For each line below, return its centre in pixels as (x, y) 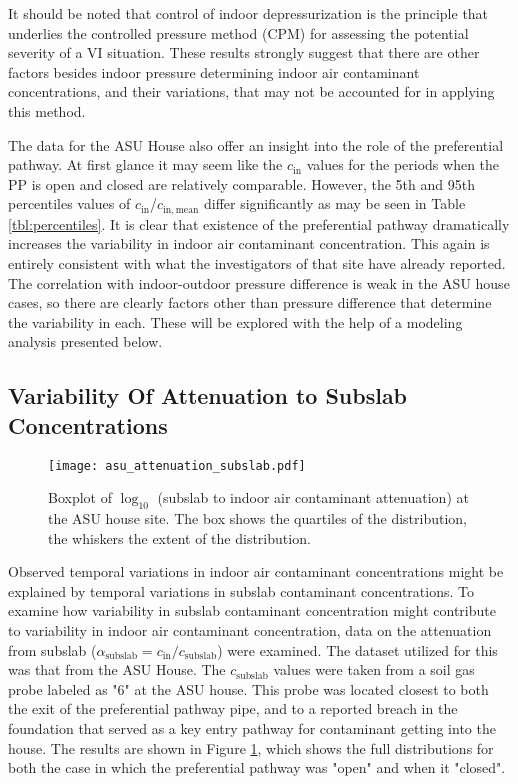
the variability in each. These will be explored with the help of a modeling (235, 321)
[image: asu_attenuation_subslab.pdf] (177, 465)
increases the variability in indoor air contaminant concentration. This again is (249, 243)
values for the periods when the (403, 164)
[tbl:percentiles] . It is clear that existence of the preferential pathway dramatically (259, 223)
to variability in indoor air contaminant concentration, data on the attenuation (250, 629)
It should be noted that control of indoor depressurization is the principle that (248, 13)
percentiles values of (69, 203)
